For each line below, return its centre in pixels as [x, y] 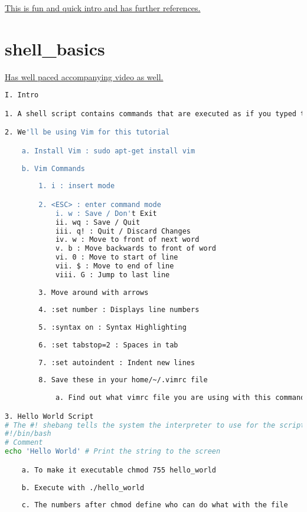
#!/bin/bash [28, 434]
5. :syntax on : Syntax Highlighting [112, 328]
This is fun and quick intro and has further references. [103, 8]
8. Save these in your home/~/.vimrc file [123, 380]
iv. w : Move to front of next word [127, 240]
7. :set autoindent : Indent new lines [117, 362]
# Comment [24, 443]
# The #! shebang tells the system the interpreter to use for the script [155, 425]
